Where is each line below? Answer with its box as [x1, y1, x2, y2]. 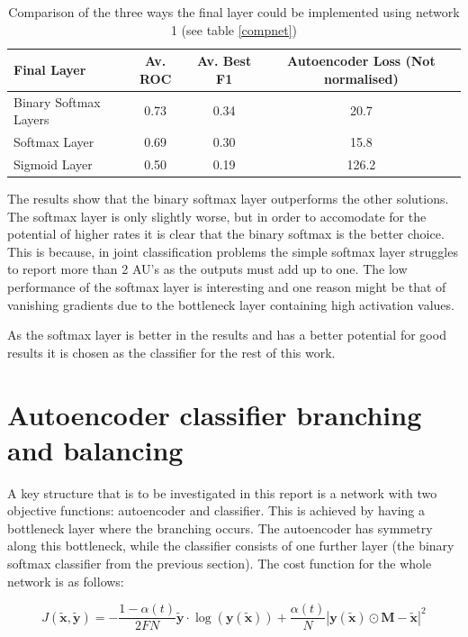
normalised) [323, 68, 399, 87]
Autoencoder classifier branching [7, 396, 422, 432]
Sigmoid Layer [13, 154, 93, 173]
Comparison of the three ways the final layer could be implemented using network [8, 3, 460, 21]
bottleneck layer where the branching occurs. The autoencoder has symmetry [7, 518, 433, 537]
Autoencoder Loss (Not [286, 51, 436, 70]
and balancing [7, 431, 184, 468]
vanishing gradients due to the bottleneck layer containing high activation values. [7, 295, 454, 314]
